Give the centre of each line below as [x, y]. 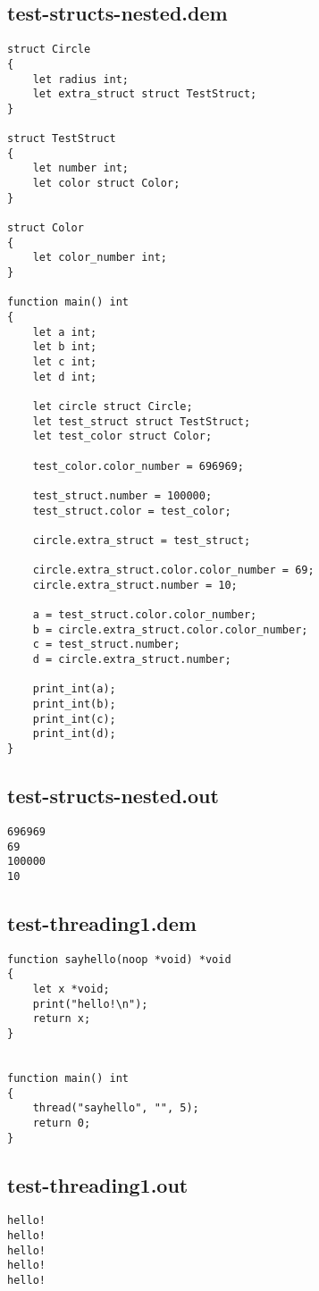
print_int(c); [74, 719]
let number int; [81, 168]
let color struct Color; [106, 184]
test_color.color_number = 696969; [138, 466]
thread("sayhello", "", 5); [116, 1108]
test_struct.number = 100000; [122, 495]
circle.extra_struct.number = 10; [135, 585]
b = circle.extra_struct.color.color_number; [170, 629]
